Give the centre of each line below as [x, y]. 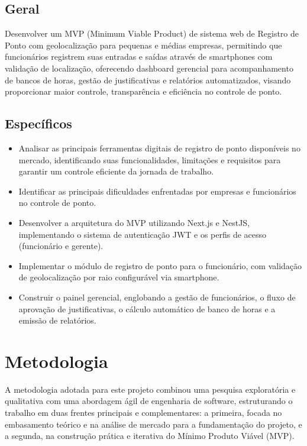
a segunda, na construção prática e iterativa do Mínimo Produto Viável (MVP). [150, 436]
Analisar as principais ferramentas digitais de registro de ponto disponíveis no [159, 148]
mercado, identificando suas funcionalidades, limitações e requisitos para [150, 159]
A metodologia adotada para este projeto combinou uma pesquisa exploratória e [150, 389]
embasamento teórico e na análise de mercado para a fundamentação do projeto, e [153, 424]
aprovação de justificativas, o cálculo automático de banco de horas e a [147, 308]
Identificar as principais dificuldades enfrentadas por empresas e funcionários [157, 191]
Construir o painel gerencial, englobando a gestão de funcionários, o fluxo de [157, 297]
